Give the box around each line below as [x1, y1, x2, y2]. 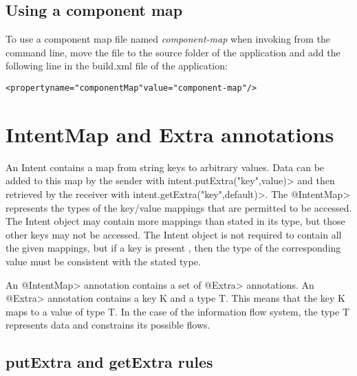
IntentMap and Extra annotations [6, 120, 334, 148]
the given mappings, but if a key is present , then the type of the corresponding [6, 241, 341, 255]
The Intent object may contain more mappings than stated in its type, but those [6, 214, 345, 228]
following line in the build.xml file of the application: [6, 58, 228, 73]
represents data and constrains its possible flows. [6, 318, 210, 332]
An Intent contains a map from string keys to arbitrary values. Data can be [6, 159, 325, 174]
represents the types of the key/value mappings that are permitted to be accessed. [6, 200, 352, 214]
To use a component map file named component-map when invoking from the [6, 32, 331, 46]
